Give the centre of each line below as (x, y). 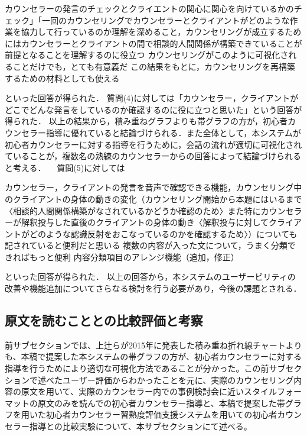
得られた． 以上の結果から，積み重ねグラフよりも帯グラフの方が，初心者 (146, 121)
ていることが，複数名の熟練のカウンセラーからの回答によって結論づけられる (153, 156)
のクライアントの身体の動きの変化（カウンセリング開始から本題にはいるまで (153, 198)
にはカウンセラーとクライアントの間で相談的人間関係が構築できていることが (153, 43)
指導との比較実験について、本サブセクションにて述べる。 (141, 426)
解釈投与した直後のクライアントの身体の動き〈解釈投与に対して (145, 222)
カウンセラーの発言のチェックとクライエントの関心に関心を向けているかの (149, 8)
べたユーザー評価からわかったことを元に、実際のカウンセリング (170, 380)
